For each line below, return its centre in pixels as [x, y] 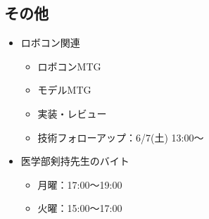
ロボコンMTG [69, 66]
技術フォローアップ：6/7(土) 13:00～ [121, 137]
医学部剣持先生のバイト [75, 161]
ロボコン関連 [50, 43]
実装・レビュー [72, 113]
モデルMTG [64, 90]
